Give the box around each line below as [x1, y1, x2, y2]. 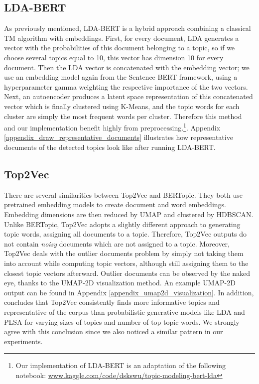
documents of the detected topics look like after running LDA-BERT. [4, 141, 216, 152]
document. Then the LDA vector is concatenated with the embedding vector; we [4, 62, 250, 72]
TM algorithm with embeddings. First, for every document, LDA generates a [4, 32, 239, 43]
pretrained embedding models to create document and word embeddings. [4, 199, 226, 210]
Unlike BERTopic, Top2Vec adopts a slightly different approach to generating [4, 219, 241, 229]
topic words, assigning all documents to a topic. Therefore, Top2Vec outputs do [4, 229, 247, 239]
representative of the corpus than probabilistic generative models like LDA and [4, 306, 245, 317]
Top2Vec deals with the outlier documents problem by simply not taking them [4, 248, 244, 258]
